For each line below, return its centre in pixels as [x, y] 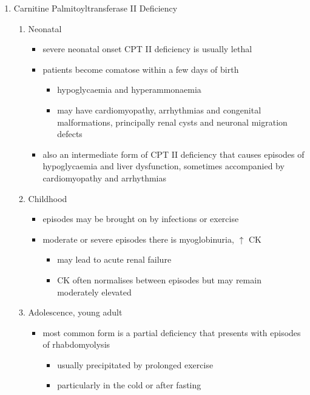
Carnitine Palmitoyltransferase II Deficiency [96, 8]
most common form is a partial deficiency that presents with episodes [172, 332]
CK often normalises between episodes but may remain [159, 279]
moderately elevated [94, 292]
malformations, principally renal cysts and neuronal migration [172, 122]
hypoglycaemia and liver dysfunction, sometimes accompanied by [163, 166]
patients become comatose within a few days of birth [141, 69]
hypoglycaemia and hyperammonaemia [129, 89]
